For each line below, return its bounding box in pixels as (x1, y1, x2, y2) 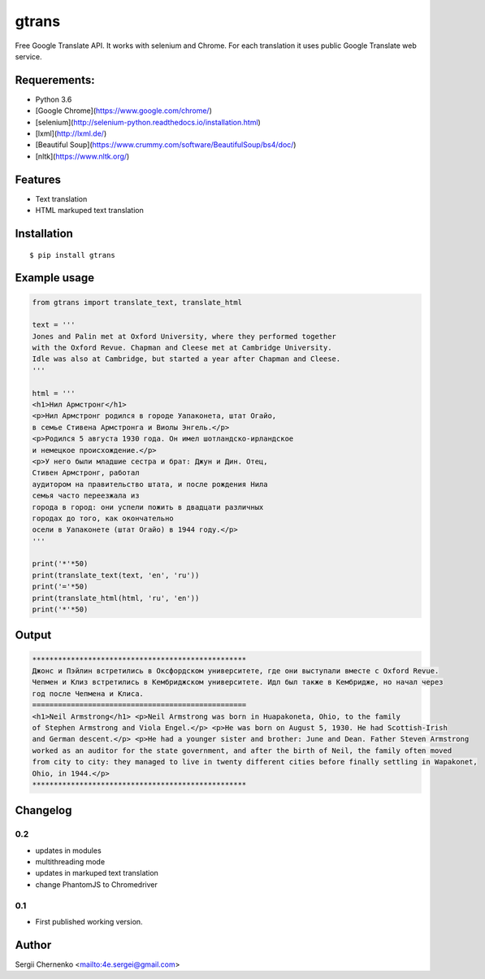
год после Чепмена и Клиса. (32, 689, 144, 698)
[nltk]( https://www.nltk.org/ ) (35, 151, 130, 161)
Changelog (15, 803, 72, 817)
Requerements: (15, 73, 95, 87)
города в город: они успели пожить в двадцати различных (32, 503, 264, 511)
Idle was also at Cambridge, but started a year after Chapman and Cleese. (32, 355, 341, 363)
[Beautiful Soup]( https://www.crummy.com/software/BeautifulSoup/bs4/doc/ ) (35, 140, 297, 150)
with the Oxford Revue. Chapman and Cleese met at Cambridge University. (32, 343, 332, 353)
